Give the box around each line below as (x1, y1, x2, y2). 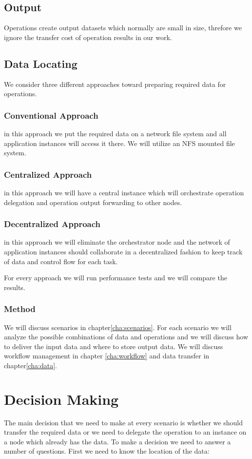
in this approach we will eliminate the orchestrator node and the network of (4, 237, 230, 247)
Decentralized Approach (4, 218, 101, 230)
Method (4, 303, 36, 315)
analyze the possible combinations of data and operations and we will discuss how (4, 332, 249, 342)
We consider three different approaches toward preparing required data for (4, 79, 226, 89)
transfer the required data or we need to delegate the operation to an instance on (4, 427, 247, 437)
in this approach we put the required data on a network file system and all (4, 128, 227, 138)
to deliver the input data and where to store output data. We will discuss (4, 341, 223, 351)
